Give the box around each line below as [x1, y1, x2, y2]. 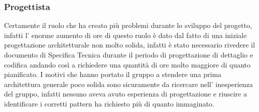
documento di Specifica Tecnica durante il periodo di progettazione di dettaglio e [4, 49, 253, 59]
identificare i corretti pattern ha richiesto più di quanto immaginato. [4, 98, 214, 108]
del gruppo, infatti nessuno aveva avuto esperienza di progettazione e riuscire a [4, 88, 247, 99]
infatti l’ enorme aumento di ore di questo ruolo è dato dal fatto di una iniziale [4, 29, 247, 40]
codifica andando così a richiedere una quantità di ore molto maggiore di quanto [4, 59, 251, 69]
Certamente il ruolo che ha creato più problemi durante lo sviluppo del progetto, [4, 20, 252, 30]
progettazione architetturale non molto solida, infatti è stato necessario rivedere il [4, 39, 255, 50]
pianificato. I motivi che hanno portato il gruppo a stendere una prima [4, 69, 222, 79]
